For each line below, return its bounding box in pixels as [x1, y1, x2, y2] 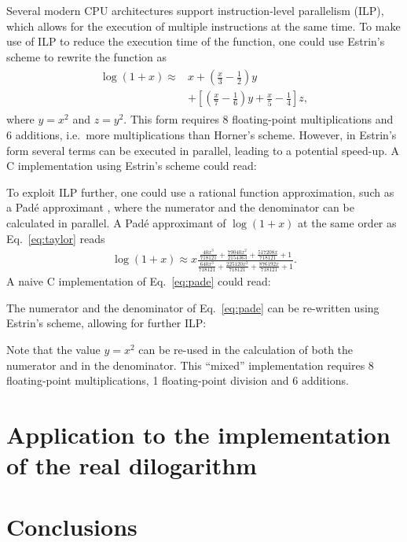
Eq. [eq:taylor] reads [6, 230, 105, 246]
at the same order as [298, 215, 397, 231]
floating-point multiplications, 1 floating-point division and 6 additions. [6, 372, 349, 389]
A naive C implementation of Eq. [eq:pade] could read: [6, 273, 271, 289]
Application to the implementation [6, 418, 390, 450]
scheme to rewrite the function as [6, 48, 167, 65]
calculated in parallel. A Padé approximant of [6, 215, 226, 231]
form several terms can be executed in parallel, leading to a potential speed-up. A [6, 142, 400, 158]
